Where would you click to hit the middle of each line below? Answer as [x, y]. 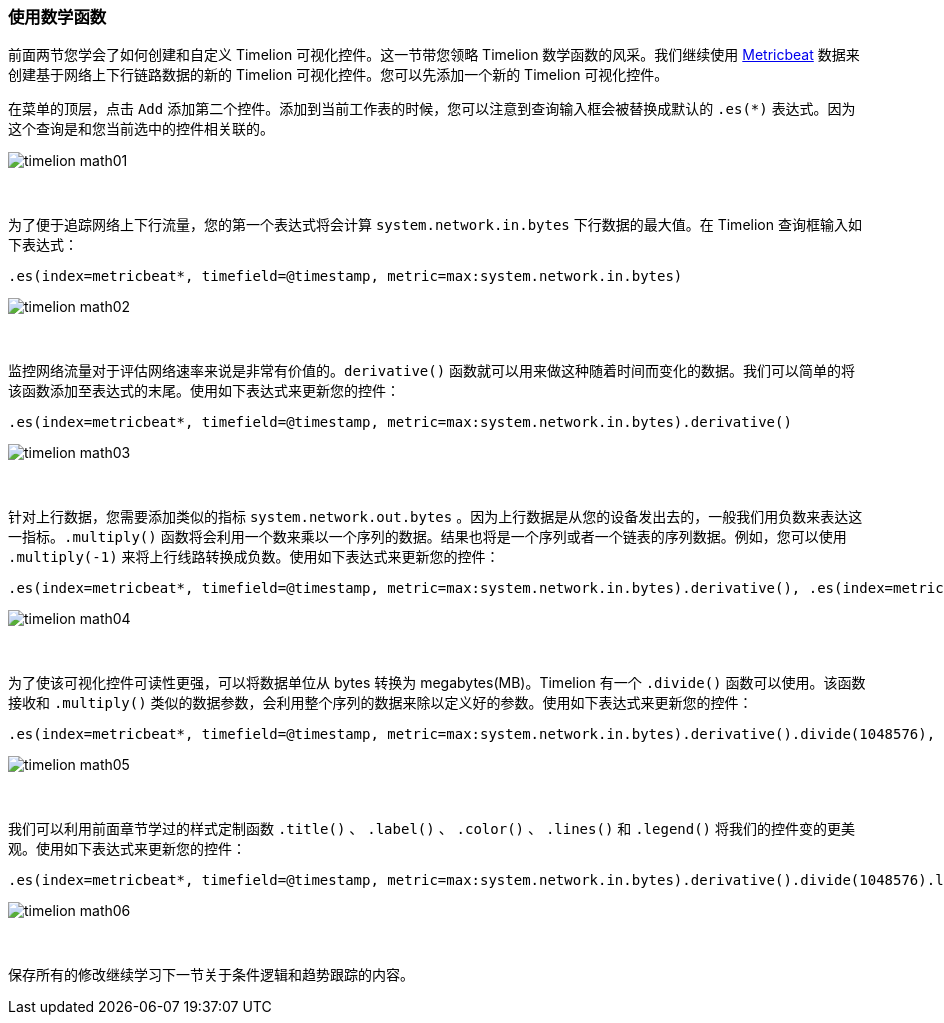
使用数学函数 [57, 17]
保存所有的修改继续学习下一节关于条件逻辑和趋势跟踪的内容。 [211, 975]
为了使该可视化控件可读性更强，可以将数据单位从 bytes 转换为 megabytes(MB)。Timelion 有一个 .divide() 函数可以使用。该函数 [437, 683]
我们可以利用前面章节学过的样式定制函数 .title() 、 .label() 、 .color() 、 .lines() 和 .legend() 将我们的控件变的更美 [431, 829]
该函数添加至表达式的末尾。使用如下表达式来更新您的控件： [204, 391]
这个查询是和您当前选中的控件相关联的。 [141, 129]
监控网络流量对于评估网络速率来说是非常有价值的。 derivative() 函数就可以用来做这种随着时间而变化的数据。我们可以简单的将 [432, 371]
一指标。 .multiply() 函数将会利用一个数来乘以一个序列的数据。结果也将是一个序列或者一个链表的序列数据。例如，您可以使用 [427, 537]
